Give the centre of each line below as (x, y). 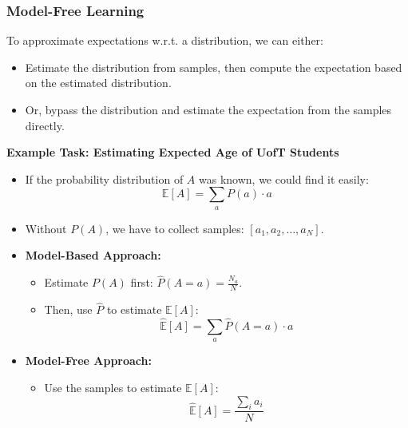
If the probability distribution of (104, 178)
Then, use (68, 309)
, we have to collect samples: (175, 228)
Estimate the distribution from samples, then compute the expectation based (214, 67)
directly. (45, 125)
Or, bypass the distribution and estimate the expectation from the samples (208, 109)
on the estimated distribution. (98, 83)
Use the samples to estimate (113, 388)
